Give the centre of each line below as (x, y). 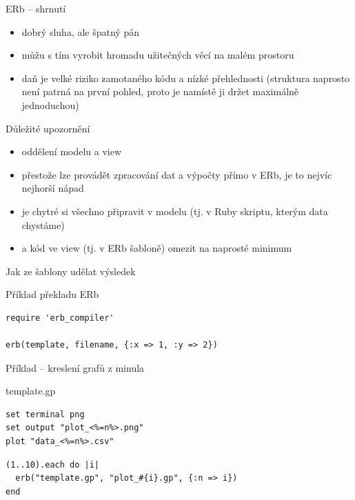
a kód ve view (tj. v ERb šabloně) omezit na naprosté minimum (157, 248)
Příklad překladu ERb (52, 294)
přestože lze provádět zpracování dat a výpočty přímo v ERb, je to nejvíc (177, 174)
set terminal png (45, 414)
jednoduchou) (50, 104)
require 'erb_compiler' (60, 318)
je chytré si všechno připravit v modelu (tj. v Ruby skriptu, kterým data (175, 211)
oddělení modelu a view (72, 151)
